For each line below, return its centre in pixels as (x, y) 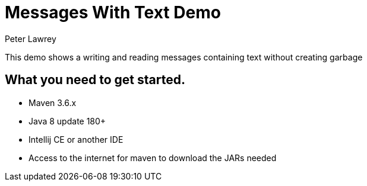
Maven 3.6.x (53, 102)
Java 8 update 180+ (67, 121)
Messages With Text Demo (113, 12)
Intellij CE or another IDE (76, 139)
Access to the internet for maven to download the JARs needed (153, 158)
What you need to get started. (95, 80)
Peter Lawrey (31, 39)
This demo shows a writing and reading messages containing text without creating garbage (184, 57)
